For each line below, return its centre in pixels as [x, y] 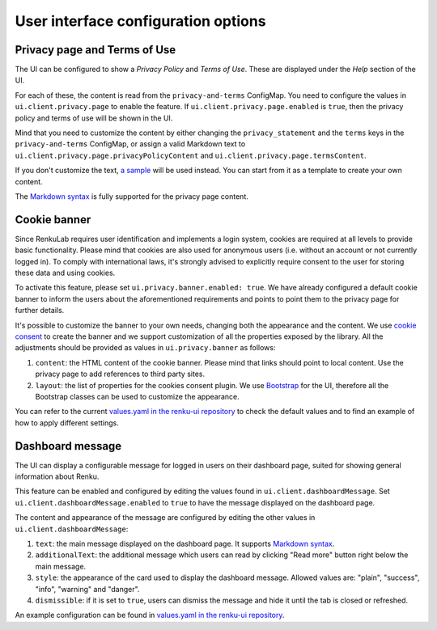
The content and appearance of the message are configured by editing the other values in [165, 518]
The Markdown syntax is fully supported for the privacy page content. [132, 196]
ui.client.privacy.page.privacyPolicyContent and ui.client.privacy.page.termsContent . [191, 155]
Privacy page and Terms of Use [95, 50]
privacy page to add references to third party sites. [120, 374]
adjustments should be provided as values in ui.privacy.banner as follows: [145, 348]
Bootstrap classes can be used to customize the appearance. [138, 396]
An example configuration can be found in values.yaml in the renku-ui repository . [150, 615]
